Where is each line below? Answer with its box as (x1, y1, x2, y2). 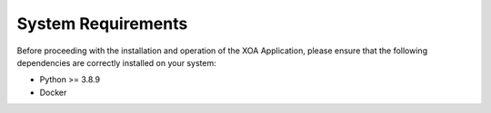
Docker (39, 87, 67, 98)
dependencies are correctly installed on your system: (16, 57, 217, 68)
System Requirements (16, 14, 188, 33)
